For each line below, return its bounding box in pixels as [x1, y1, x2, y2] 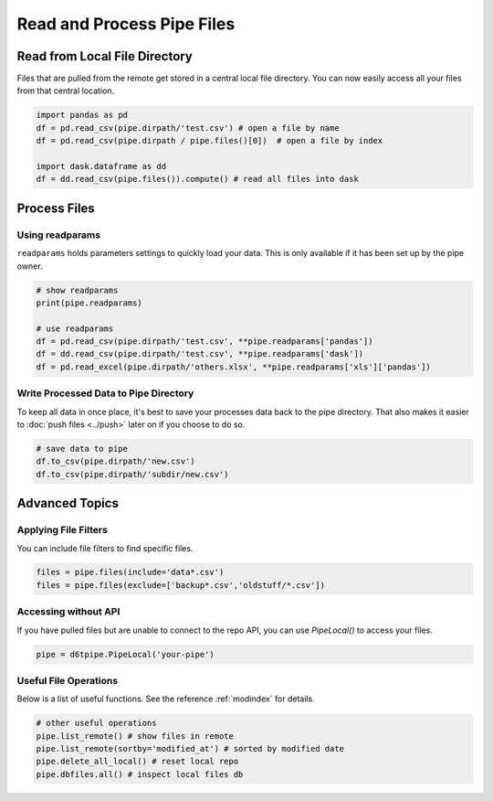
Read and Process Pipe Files [16, 14, 236, 34]
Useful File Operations [16, 674, 119, 687]
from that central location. [16, 85, 114, 96]
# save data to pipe [36, 443, 128, 454]
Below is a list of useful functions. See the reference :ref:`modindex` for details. [16, 693, 315, 704]
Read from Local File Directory [16, 48, 194, 64]
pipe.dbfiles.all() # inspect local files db [36, 769, 244, 779]
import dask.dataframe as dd [36, 161, 167, 171]
